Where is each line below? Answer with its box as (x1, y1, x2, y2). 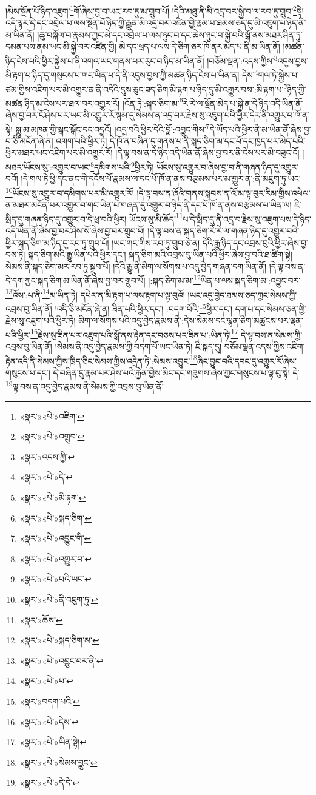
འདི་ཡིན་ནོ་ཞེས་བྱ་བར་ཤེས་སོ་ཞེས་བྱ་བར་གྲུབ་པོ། (5, 224, 145, 236)
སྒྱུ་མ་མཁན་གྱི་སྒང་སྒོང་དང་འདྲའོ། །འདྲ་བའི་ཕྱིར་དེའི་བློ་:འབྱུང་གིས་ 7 (15, 121, 210, 135)
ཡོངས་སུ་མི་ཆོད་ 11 (129, 210, 183, 225)
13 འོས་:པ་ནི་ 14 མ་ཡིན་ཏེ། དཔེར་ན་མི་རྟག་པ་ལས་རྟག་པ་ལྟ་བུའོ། (5, 286, 185, 301)
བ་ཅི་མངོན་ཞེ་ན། (5, 134, 53, 147)
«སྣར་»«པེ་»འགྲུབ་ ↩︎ (19, 430, 85, 443)
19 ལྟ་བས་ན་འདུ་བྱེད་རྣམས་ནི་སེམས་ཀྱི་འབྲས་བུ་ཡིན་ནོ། (5, 378, 164, 393)
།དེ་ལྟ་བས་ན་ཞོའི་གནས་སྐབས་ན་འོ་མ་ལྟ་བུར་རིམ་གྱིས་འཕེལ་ (136, 186, 311, 199)
